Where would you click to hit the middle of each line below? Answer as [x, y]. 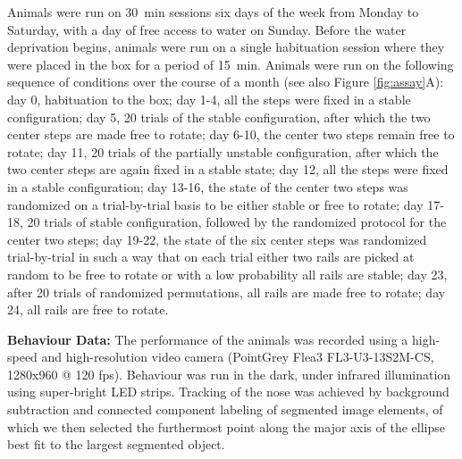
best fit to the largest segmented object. [116, 444]
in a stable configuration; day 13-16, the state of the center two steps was [208, 186]
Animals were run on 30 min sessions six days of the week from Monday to [213, 12]
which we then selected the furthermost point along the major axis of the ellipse [227, 426]
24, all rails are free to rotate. [88, 309]
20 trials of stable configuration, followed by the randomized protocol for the [237, 222]
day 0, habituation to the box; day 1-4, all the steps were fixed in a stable [209, 99]
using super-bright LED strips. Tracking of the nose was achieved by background [228, 392]
